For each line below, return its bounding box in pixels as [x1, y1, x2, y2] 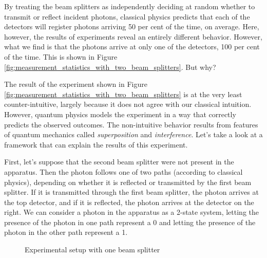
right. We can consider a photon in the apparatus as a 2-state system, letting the [4, 207, 259, 217]
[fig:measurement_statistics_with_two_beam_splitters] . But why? [4, 61, 216, 72]
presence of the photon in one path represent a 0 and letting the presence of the [4, 216, 256, 227]
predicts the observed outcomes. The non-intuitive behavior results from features [4, 119, 258, 130]
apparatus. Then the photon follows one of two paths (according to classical [4, 166, 243, 177]
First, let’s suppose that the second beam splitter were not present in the [4, 156, 234, 167]
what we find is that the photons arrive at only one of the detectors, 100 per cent [4, 41, 260, 52]
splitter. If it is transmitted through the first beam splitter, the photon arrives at [4, 187, 259, 197]
